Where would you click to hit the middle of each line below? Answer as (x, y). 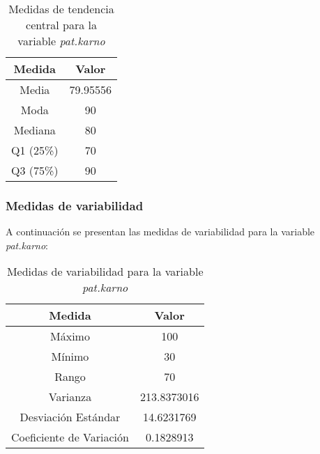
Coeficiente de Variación (70, 437)
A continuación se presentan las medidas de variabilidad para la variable (160, 232)
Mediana (35, 130)
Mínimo (70, 357)
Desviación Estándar (70, 417)
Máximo (70, 336)
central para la (61, 25)
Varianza (70, 397)
